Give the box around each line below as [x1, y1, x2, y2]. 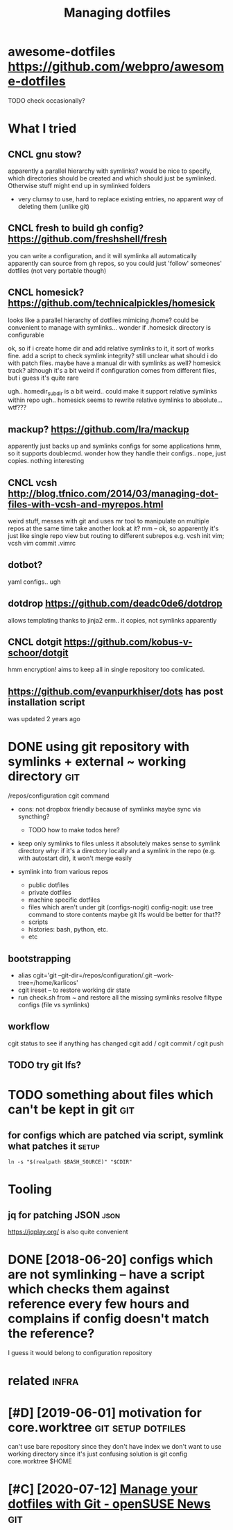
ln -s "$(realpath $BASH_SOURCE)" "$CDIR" [8, 1159, 132, 1166]
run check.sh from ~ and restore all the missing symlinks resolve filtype [17, 993, 223, 1001]
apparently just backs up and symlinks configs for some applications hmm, [8, 442, 222, 451]
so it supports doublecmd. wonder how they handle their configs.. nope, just [8, 449, 226, 457]
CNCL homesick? [8, 287, 85, 299]
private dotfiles [28, 889, 71, 897]
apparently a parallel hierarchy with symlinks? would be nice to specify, [8, 167, 212, 175]
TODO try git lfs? [8, 1059, 82, 1071]
